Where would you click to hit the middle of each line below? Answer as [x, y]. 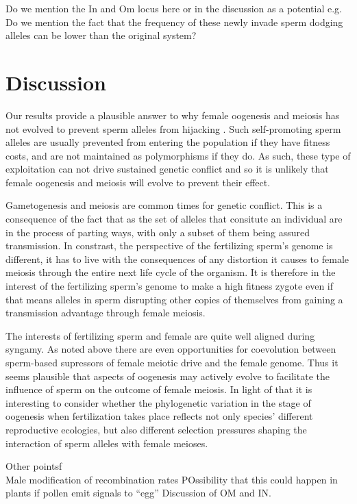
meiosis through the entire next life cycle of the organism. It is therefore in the [171, 272]
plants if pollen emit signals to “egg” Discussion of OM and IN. [138, 493]
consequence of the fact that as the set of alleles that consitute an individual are [174, 219]
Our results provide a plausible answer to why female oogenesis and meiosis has [173, 115]
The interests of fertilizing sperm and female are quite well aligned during [160, 335]
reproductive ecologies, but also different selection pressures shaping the [156, 429]
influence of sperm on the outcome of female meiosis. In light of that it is [159, 389]
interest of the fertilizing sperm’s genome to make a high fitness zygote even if [170, 286]
